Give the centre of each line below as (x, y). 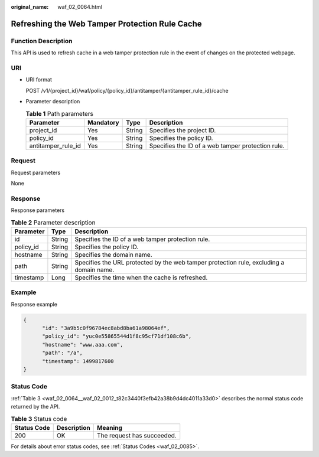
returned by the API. (35, 407)
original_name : (30, 7)
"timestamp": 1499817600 (78, 361)
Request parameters (36, 172)
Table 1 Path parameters (60, 113)
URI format (39, 80)
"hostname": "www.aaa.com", (83, 345)
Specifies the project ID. (183, 130)
